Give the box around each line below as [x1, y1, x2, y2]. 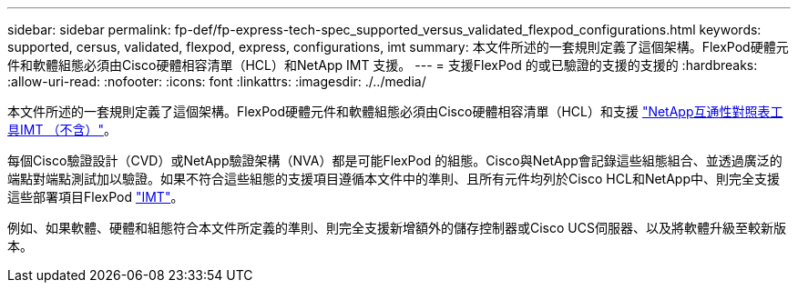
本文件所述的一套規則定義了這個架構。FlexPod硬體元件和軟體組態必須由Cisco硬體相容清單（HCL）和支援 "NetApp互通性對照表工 [7, 104, 783, 119]
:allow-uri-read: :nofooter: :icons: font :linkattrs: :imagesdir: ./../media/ [7, 74, 426, 89]
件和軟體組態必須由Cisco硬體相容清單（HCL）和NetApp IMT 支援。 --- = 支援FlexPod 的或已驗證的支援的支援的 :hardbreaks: [7, 57, 758, 73]
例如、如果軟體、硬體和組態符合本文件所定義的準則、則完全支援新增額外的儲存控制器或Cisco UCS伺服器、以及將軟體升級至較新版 [7, 220, 786, 235]
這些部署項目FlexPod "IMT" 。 [7, 189, 184, 205]
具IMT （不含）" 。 [7, 122, 117, 137]
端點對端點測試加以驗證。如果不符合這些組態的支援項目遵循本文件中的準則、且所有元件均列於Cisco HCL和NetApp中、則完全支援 [7, 171, 780, 186]
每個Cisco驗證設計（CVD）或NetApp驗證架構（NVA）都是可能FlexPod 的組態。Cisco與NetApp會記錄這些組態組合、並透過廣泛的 [7, 153, 783, 168]
